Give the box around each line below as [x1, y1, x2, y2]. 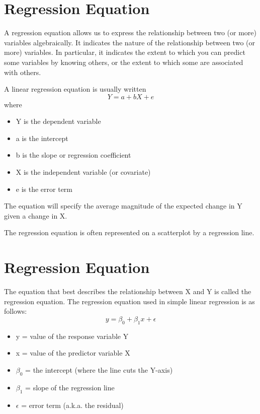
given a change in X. [4, 210, 67, 221]
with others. [4, 66, 41, 77]
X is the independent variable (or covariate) [16, 167, 151, 177]
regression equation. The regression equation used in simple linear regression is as [4, 296, 255, 306]
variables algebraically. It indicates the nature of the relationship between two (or [4, 37, 255, 47]
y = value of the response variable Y [16, 330, 129, 341]
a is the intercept [16, 132, 68, 143]
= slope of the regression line [25, 382, 115, 392]
